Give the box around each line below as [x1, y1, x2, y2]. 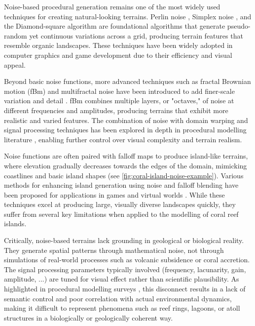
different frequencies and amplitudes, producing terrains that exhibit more [4, 105, 228, 115]
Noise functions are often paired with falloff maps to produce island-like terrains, [4, 151, 248, 161]
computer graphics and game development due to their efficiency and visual [4, 49, 232, 60]
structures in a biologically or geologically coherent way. [4, 312, 173, 323]
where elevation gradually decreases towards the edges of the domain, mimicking [4, 160, 247, 170]
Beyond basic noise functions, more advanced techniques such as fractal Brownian [4, 76, 251, 86]
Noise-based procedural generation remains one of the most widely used [4, 1, 220, 11]
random [4, 30, 27, 41]
